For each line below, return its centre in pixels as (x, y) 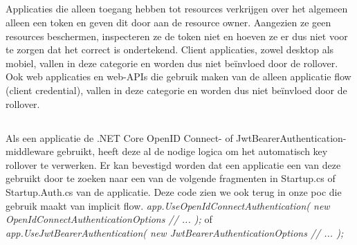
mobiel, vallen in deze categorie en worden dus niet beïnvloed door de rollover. (172, 63)
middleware (30, 151)
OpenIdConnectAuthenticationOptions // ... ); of (109, 219)
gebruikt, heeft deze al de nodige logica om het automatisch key (192, 151)
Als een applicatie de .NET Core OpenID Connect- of (119, 137)
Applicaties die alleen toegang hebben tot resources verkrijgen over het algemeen (177, 9)
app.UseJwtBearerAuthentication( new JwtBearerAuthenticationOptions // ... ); (175, 232)
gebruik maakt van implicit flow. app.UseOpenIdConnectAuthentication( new (168, 205)
